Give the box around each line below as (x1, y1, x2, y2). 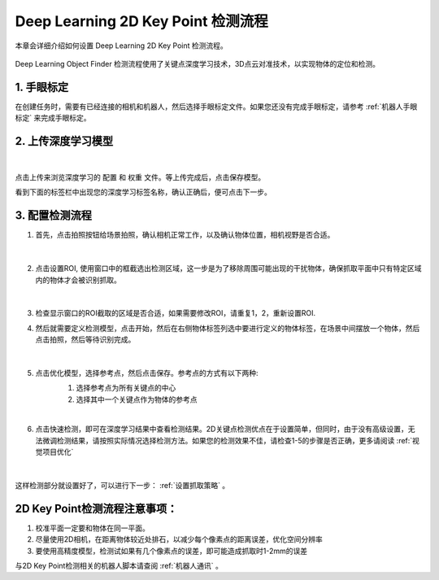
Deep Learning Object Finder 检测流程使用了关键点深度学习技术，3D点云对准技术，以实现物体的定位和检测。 (15, 59, 380, 68)
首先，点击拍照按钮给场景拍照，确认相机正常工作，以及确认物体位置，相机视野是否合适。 (35, 230, 335, 240)
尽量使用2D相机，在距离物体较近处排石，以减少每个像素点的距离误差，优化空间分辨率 (35, 534, 323, 544)
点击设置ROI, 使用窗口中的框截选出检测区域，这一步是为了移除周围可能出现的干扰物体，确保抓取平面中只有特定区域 (35, 264, 422, 273)
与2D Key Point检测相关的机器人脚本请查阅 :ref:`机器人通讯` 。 (15, 561, 223, 571)
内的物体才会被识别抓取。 (35, 275, 121, 285)
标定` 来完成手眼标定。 (15, 113, 91, 123)
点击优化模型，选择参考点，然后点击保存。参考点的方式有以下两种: (35, 368, 259, 377)
